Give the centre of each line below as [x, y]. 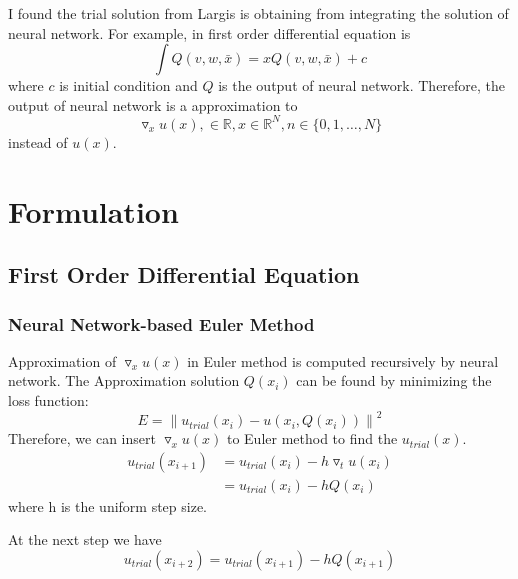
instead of [38, 141]
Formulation [93, 210]
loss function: [48, 400]
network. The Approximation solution [124, 380]
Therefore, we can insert [82, 438]
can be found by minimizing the [394, 380]
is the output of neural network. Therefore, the [362, 85]
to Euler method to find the [312, 438]
